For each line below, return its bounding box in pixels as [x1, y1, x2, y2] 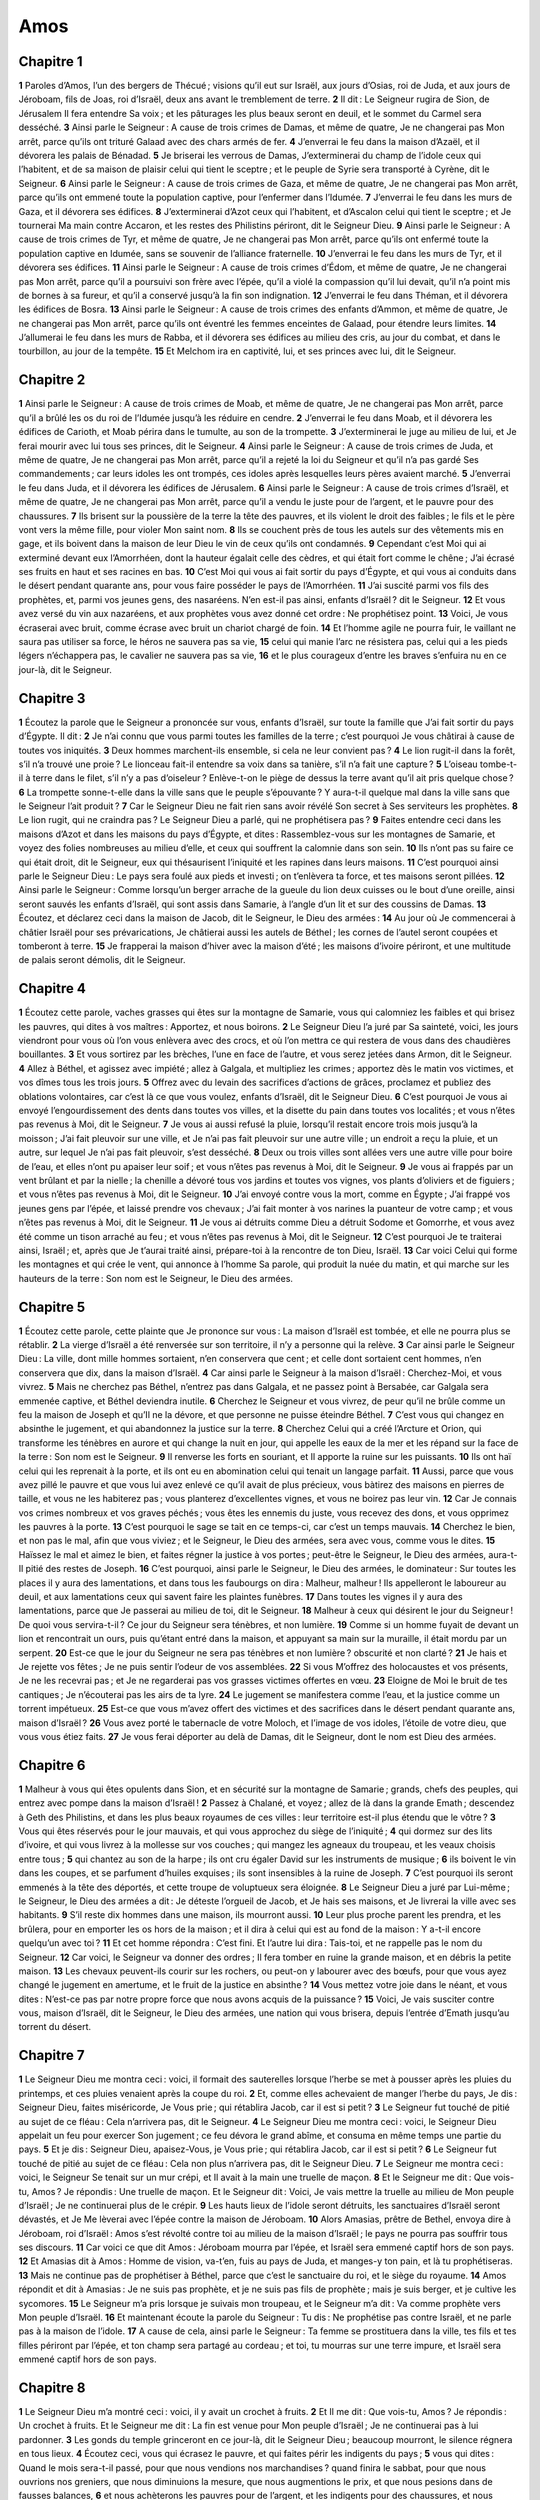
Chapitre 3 [18, 690, 86, 707]
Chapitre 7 [18, 2047, 85, 2064]
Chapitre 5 [18, 1298, 86, 1315]
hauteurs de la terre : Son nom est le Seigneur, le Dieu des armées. [18, 1272, 294, 1284]
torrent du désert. [18, 2021, 92, 2033]
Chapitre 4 [18, 980, 87, 997]
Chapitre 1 [18, 53, 83, 70]
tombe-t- [480, 758, 518, 770]
